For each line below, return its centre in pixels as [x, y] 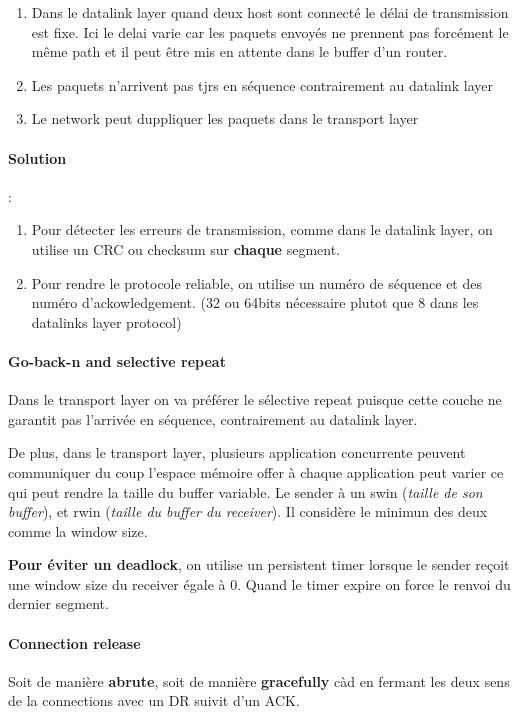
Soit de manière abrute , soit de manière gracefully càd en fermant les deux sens [259, 680]
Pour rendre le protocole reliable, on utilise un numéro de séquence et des [256, 282]
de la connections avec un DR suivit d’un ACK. [154, 700]
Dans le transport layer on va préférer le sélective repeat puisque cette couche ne [255, 399]
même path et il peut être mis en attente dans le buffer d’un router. [239, 51]
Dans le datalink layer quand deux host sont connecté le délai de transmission [270, 12]
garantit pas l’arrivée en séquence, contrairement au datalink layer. [213, 418]
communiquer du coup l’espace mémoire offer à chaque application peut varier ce [256, 471]
